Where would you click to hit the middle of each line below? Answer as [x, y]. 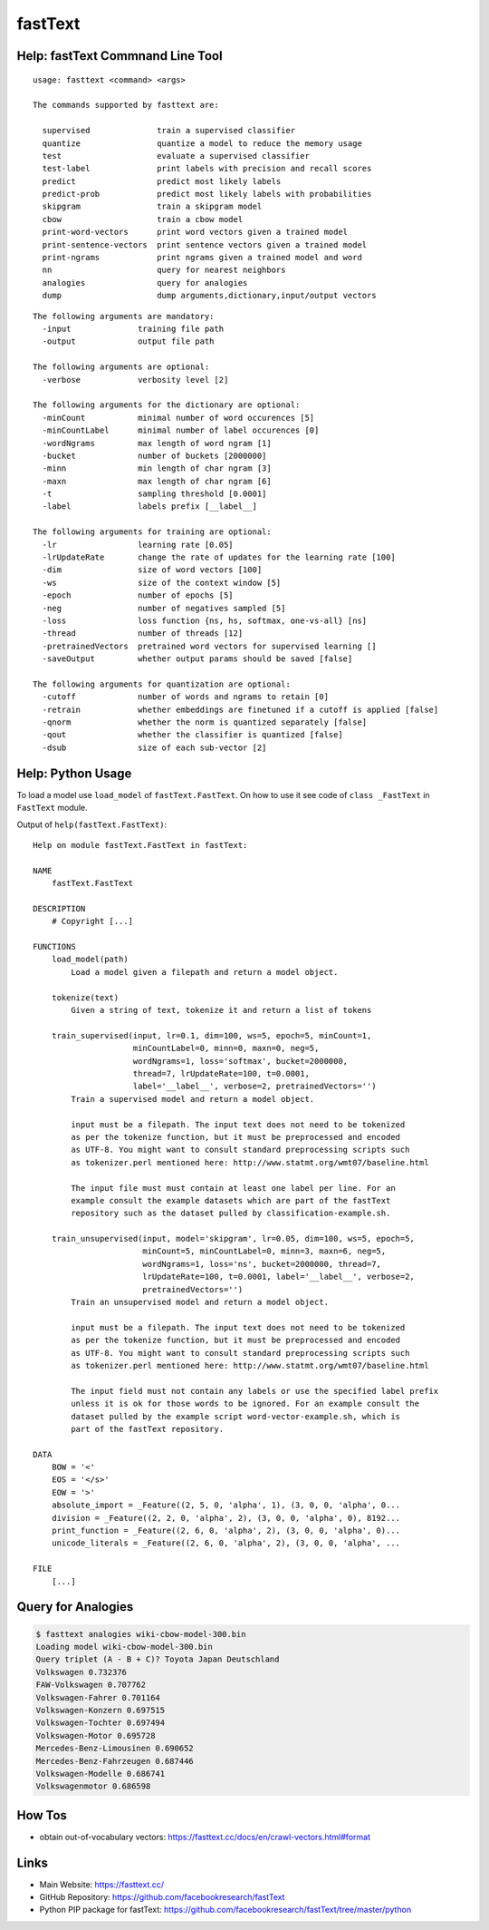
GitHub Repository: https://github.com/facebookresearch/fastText [162, 1897]
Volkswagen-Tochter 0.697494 [101, 1723]
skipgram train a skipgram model [152, 207]
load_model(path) [90, 960]
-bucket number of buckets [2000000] [154, 455]
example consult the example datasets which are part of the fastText [231, 1200]
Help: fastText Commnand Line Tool [120, 56]
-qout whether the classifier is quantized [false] [192, 735]
